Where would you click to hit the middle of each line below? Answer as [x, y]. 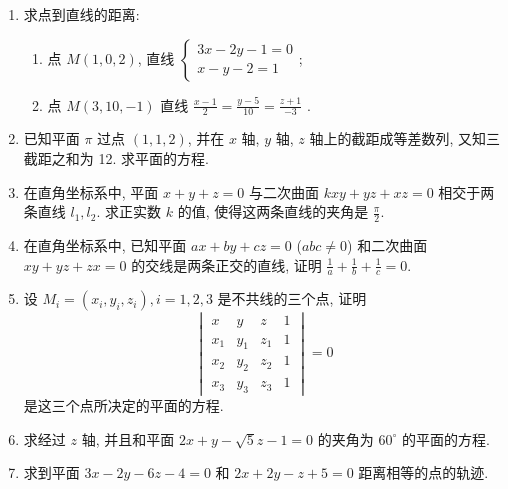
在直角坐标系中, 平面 [91, 191]
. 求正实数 [129, 211]
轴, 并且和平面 [128, 438]
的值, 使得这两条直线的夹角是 [273, 211]
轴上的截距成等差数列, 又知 [397, 138]
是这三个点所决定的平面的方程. [123, 405]
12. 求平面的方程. [153, 158]
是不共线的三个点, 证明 [292, 298]
